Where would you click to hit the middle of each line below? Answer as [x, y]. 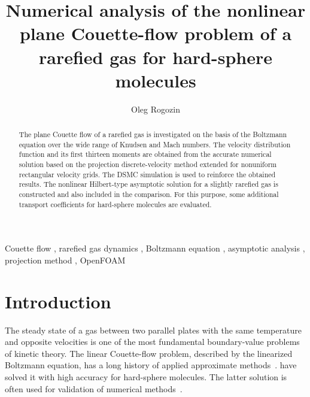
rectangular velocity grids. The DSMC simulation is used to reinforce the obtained [147, 174]
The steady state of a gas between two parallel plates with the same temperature [153, 330]
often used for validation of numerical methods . [94, 388]
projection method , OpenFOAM [65, 260]
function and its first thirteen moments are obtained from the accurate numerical [145, 154]
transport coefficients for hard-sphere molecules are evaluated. [115, 204]
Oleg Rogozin [156, 109]
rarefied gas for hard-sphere [156, 57]
